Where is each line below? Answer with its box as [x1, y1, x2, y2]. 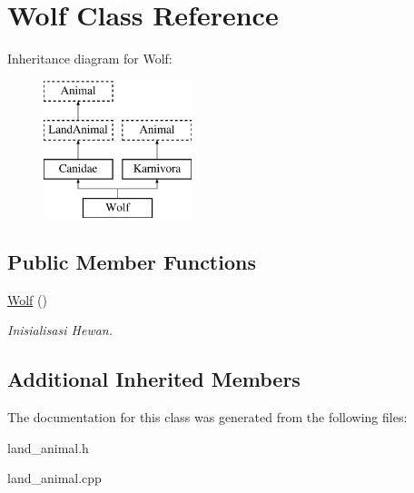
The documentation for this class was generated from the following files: [7, 408, 408, 427]
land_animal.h [7, 438, 89, 457]
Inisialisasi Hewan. [7, 320, 113, 340]
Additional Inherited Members [7, 365, 301, 393]
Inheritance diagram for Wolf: [7, 49, 172, 68]
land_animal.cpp [7, 468, 102, 488]
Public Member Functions [7, 247, 256, 275]
